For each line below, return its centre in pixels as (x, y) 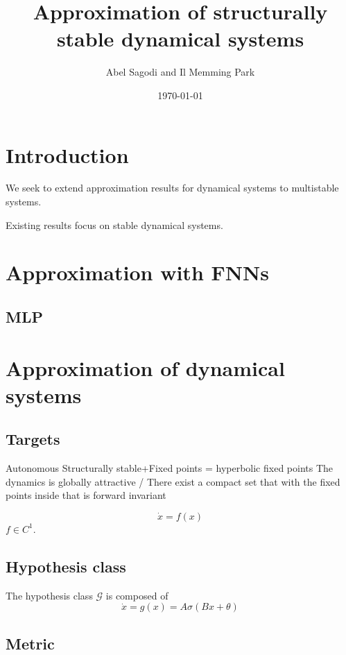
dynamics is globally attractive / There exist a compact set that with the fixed (173, 481)
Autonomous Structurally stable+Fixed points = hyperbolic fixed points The (170, 468)
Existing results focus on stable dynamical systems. (114, 224)
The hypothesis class (49, 595)
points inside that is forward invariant (86, 495)
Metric (30, 643)
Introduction (67, 154)
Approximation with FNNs (137, 272)
